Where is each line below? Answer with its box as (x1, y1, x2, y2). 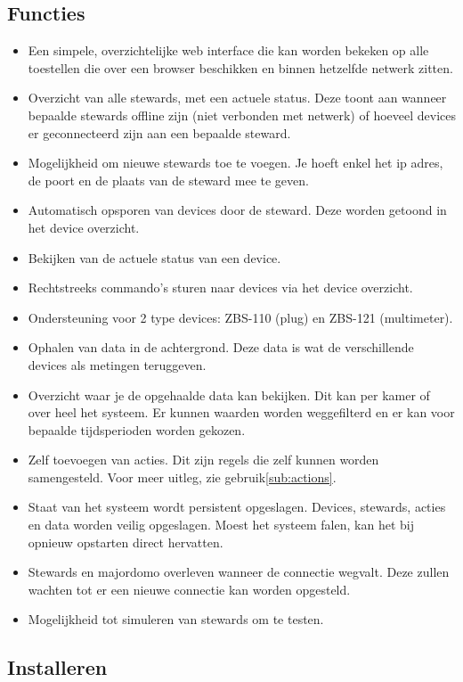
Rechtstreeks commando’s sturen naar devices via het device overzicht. (28, 278, 413, 297)
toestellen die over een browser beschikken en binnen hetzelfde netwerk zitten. (28, 58, 453, 77)
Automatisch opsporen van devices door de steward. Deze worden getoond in (28, 201, 447, 219)
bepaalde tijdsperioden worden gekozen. (28, 420, 246, 439)
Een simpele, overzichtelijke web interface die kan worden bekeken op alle (28, 41, 429, 60)
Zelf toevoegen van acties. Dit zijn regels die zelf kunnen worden (28, 450, 379, 469)
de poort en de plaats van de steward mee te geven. (28, 170, 309, 189)
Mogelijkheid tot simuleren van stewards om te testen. (28, 610, 324, 629)
